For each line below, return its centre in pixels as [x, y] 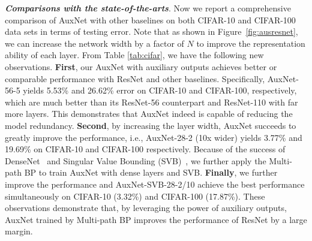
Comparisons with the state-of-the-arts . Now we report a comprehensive [148, 8]
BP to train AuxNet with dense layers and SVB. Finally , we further [151, 172]
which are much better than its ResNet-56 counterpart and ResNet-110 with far [151, 102]
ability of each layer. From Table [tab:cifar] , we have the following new [134, 55]
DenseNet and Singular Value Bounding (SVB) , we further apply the [136, 160]
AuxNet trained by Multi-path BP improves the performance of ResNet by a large [156, 219]
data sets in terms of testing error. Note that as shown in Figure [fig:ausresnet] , [151, 31]
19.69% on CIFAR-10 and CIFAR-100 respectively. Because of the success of [145, 149]
